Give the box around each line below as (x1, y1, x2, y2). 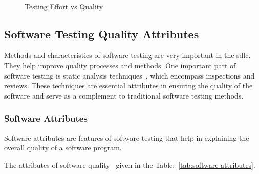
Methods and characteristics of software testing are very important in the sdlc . (4, 50, 251, 61)
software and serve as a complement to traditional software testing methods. (4, 90, 244, 101)
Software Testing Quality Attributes (4, 26, 199, 42)
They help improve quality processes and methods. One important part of (4, 60, 236, 70)
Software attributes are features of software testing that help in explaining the (4, 132, 249, 143)
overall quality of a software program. (4, 142, 122, 153)
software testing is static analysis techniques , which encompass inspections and (4, 70, 255, 81)
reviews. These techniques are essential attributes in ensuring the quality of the (4, 80, 253, 91)
